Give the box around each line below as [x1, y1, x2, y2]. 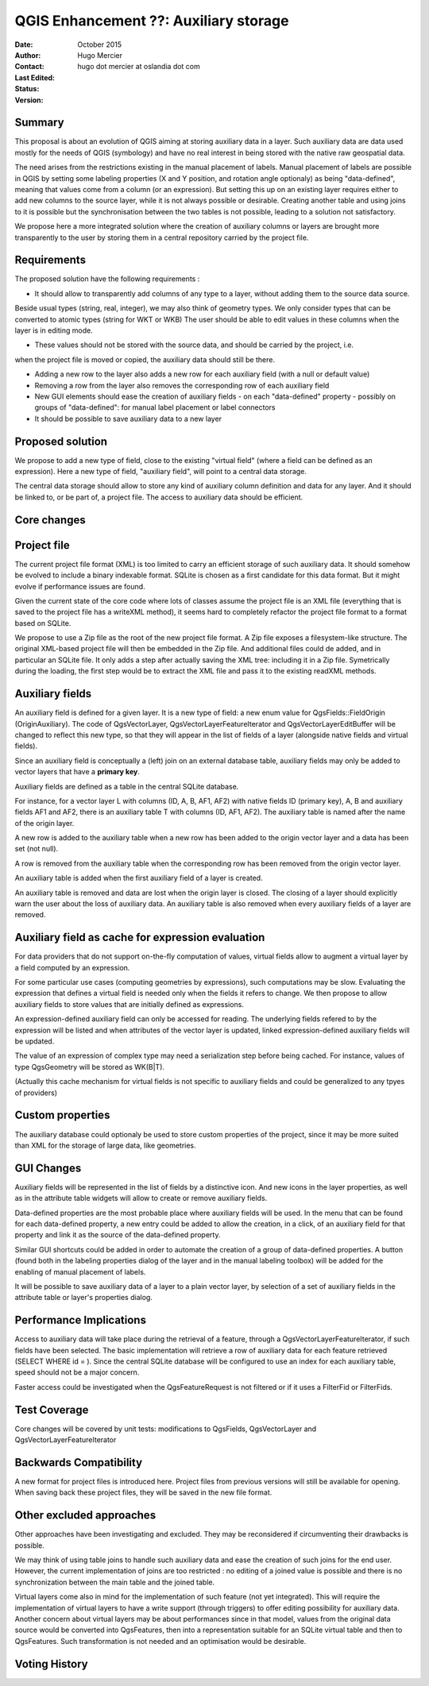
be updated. [14, 1036, 55, 1046]
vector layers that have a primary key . [14, 767, 141, 777]
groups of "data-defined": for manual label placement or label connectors [34, 403, 276, 412]
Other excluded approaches [14, 1509, 157, 1522]
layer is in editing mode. [14, 326, 93, 335]
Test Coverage [14, 1402, 89, 1417]
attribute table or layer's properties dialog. [14, 1293, 153, 1302]
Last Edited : [14, 72, 56, 83]
